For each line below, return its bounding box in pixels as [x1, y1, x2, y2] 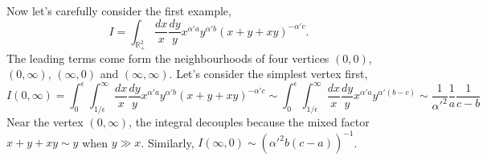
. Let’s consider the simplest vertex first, [169, 65, 368, 82]
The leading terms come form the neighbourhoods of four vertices [6, 49, 329, 66]
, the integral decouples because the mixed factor [129, 114, 370, 130]
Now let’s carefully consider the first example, [6, 2, 231, 19]
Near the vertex [6, 114, 84, 130]
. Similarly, [141, 134, 194, 151]
